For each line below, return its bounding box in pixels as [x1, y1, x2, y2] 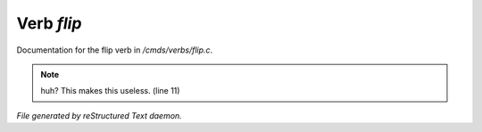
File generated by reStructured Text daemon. [16, 110, 182, 120]
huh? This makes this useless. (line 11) [40, 86, 180, 96]
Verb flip [16, 13, 82, 33]
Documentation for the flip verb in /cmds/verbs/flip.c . [16, 45, 213, 55]
